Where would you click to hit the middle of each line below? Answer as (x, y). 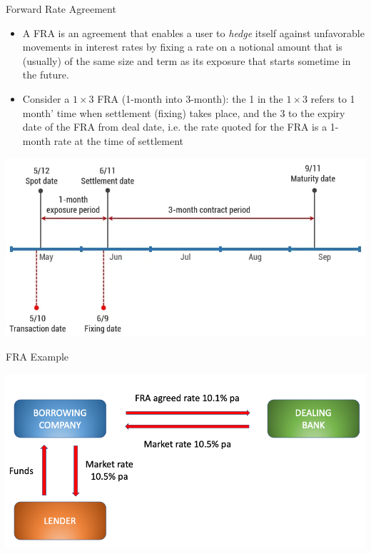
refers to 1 (333, 98)
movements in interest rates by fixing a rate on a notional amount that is (182, 47)
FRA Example (37, 356)
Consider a (46, 98)
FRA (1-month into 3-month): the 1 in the (190, 98)
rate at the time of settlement (119, 140)
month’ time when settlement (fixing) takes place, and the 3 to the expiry (184, 112)
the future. (46, 75)
